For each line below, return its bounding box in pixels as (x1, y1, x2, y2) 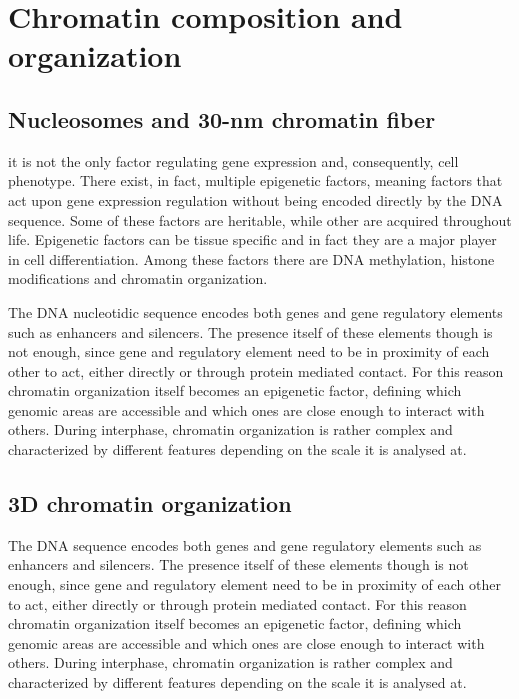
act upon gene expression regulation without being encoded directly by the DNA (8, 189, 503, 210)
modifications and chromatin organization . (8, 268, 268, 289)
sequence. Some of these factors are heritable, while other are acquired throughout (8, 209, 512, 230)
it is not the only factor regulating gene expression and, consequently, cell (8, 150, 459, 171)
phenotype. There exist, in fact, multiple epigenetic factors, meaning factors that (8, 170, 503, 191)
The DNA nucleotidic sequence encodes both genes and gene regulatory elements (8, 301, 503, 322)
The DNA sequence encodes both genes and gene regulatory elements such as (8, 534, 482, 555)
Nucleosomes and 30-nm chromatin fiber (8, 103, 436, 134)
